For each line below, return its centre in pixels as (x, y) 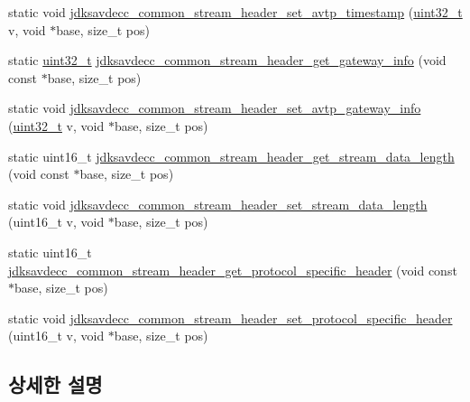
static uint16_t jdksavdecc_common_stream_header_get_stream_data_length (231, 156)
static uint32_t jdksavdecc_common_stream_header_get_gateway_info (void (227, 60)
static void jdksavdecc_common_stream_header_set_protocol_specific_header (230, 318)
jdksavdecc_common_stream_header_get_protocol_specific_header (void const (233, 270)
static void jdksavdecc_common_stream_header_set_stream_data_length (218, 204)
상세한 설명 (55, 384)
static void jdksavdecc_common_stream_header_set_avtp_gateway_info (215, 108)
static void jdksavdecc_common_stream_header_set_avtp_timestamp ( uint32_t (235, 12)
